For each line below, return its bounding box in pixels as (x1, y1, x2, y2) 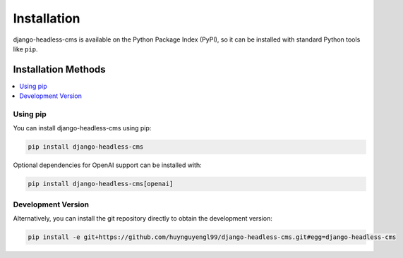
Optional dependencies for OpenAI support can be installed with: (13, 161, 203, 169)
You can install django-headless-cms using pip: (13, 124, 152, 133)
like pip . (13, 44, 38, 53)
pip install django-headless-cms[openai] (28, 180, 174, 188)
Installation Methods (13, 63, 106, 75)
